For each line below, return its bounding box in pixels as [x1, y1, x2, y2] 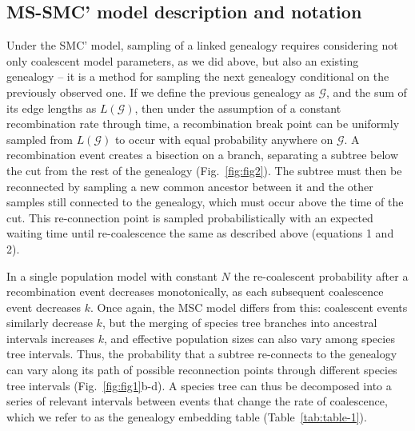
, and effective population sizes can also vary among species [103, 329, 395, 346]
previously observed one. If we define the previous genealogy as [6, 83, 315, 100]
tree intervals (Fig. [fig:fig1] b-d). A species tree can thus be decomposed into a [6, 377, 392, 393]
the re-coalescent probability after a [233, 267, 409, 284]
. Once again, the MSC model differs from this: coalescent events [90, 298, 408, 315]
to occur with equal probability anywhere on [114, 130, 333, 147]
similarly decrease [6, 314, 93, 331]
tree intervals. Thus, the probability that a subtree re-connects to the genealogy [6, 345, 397, 362]
